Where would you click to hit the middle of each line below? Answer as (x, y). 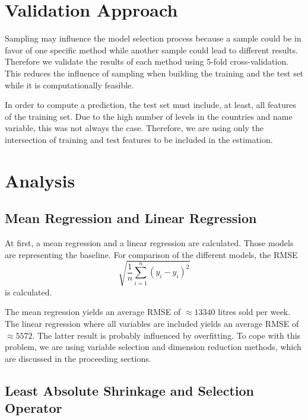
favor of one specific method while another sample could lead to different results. (151, 50)
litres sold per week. (254, 312)
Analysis (40, 180)
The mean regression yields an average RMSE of (93, 312)
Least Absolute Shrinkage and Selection (129, 390)
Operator (34, 408)
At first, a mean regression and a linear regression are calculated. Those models (149, 243)
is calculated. (28, 292)
